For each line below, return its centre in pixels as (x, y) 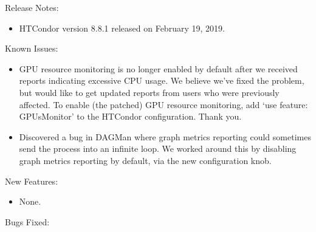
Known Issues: (32, 48)
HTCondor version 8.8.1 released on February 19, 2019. (122, 28)
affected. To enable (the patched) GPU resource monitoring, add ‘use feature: (163, 104)
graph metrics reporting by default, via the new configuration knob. (145, 160)
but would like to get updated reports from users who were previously (149, 92)
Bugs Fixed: (27, 221)
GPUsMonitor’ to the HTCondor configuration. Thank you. (130, 116)
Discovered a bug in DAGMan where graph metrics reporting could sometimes (165, 136)
